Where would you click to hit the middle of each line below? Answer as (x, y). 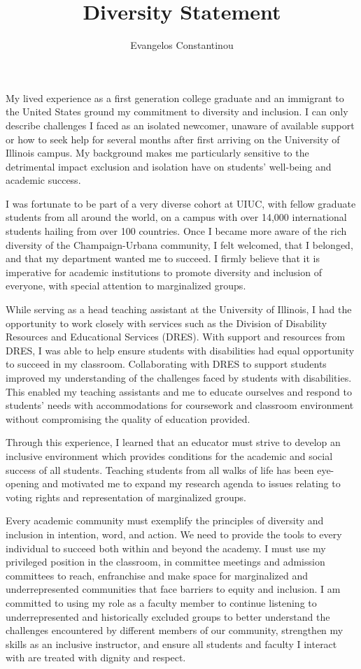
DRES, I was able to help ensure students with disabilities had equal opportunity (180, 350)
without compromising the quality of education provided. (128, 418)
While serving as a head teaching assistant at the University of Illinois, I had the (179, 309)
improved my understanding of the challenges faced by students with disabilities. (179, 377)
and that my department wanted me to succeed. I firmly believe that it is (163, 258)
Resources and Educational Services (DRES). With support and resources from (176, 337)
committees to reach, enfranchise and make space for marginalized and (157, 575)
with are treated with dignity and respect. (96, 657)
